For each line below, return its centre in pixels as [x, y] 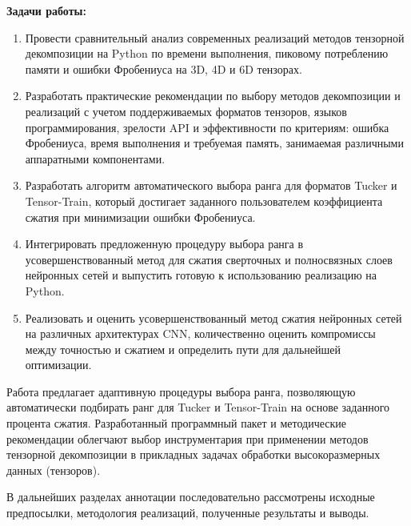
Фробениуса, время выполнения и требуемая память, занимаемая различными [214, 143]
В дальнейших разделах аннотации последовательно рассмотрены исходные [191, 497]
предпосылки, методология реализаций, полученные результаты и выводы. [188, 513]
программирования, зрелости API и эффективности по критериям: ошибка [207, 127]
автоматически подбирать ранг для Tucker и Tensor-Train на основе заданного [198, 407]
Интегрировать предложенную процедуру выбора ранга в [164, 244]
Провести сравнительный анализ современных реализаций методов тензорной [215, 37]
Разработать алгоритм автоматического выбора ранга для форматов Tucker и [211, 185]
